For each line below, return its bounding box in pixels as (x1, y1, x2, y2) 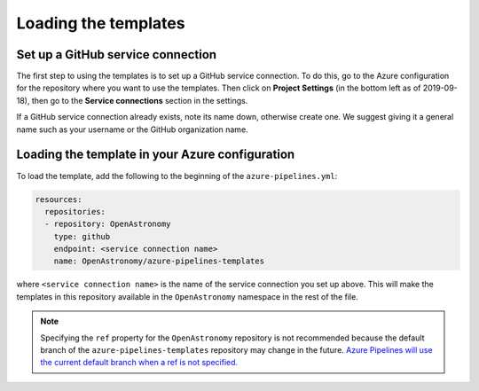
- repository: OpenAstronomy (44, 219, 172, 230)
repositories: (44, 207, 106, 216)
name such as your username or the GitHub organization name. (16, 124, 248, 135)
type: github (53, 231, 111, 241)
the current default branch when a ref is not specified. (40, 357, 239, 368)
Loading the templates (16, 13, 185, 33)
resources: (35, 194, 82, 204)
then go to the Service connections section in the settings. (31, 95, 248, 106)
